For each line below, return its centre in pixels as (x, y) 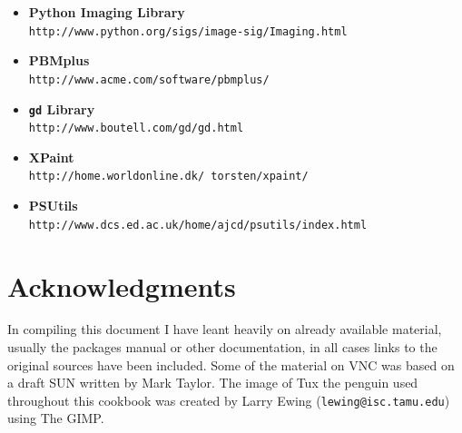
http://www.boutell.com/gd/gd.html (136, 128)
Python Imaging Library (107, 12)
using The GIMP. (56, 418)
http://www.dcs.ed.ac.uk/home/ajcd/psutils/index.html (198, 225)
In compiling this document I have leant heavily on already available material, (225, 329)
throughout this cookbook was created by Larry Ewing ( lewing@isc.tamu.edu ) (229, 400)
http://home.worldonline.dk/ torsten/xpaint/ (168, 177)
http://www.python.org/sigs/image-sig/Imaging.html (188, 31)
